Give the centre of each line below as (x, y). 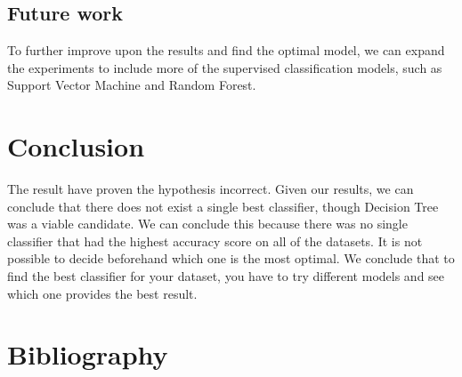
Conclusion (76, 146)
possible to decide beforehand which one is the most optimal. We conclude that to (231, 258)
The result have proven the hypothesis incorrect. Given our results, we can (211, 189)
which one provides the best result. (102, 293)
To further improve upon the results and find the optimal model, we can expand (226, 50)
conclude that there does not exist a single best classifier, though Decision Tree (223, 206)
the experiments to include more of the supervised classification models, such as (225, 67)
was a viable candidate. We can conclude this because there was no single (207, 224)
